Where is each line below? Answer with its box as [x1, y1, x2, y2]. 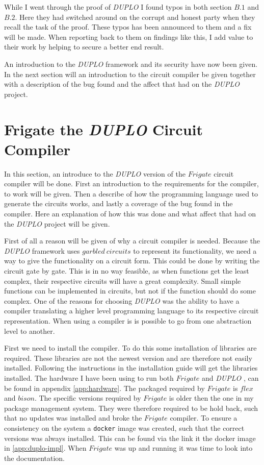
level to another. [4, 325, 55, 336]
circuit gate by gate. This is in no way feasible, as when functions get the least [4, 265, 249, 276]
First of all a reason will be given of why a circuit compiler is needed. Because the [4, 235, 260, 246]
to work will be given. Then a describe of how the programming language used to [4, 188, 258, 199]
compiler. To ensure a [170, 412, 237, 423]
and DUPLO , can [202, 372, 259, 383]
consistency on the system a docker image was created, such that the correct [4, 422, 245, 433]
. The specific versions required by [34, 393, 141, 403]
